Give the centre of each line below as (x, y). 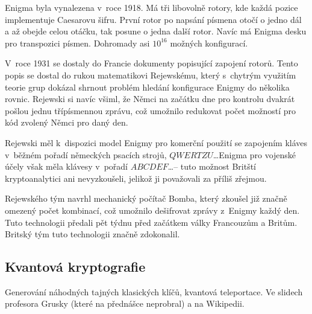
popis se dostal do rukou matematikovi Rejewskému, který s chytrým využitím (151, 75)
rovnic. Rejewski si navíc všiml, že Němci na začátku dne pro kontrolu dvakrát (150, 99)
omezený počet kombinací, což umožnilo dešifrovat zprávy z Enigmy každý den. (152, 210)
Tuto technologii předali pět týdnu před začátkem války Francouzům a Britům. (151, 222)
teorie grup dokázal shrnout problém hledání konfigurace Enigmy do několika (147, 87)
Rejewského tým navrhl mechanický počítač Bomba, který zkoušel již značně (146, 198)
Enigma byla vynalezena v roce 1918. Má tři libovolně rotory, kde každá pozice (151, 7)
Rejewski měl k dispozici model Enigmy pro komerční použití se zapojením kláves (156, 142)
